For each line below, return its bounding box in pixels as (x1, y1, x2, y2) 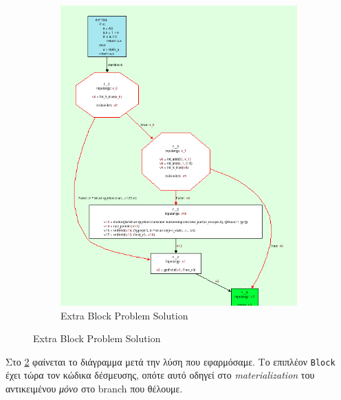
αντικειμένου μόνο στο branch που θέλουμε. (5, 381, 183, 395)
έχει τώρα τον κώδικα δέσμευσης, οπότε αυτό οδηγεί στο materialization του (5, 368, 315, 382)
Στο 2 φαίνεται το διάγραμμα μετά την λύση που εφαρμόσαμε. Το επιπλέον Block (5, 354, 335, 368)
